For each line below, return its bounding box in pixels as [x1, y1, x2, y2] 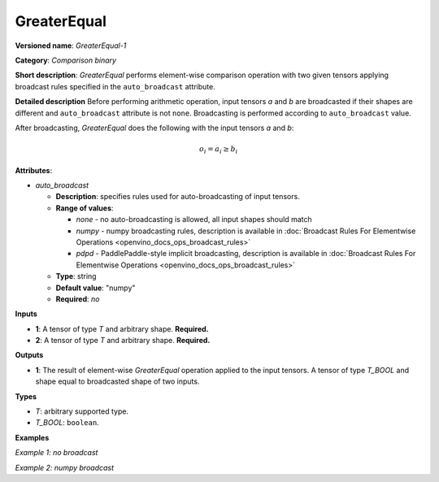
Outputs [15, 350, 44, 360]
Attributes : [15, 165, 53, 175]
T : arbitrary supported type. [35, 406, 129, 416]
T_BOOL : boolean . [35, 418, 99, 428]
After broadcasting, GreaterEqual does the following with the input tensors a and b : [15, 123, 294, 132]
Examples [15, 432, 50, 442]
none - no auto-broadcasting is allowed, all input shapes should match [76, 215, 312, 224]
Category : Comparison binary [15, 55, 117, 65]
